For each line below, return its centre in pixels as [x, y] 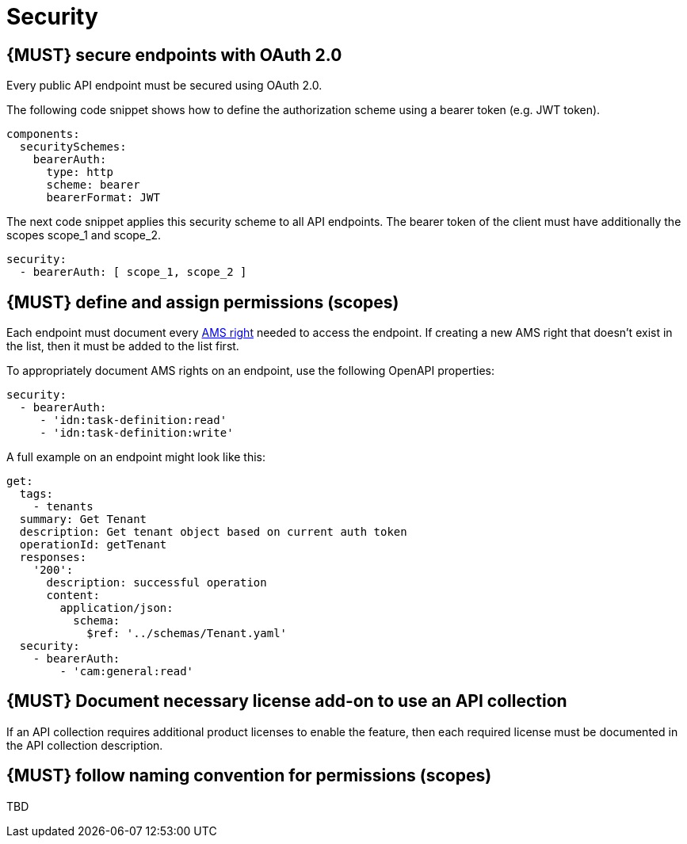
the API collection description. [85, 745]
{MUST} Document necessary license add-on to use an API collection [287, 701]
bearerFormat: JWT [103, 198]
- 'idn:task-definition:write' [137, 433]
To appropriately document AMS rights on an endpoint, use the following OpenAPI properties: [251, 371]
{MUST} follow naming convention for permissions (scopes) [249, 776]
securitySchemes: [73, 147]
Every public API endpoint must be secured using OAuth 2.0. [164, 86]
